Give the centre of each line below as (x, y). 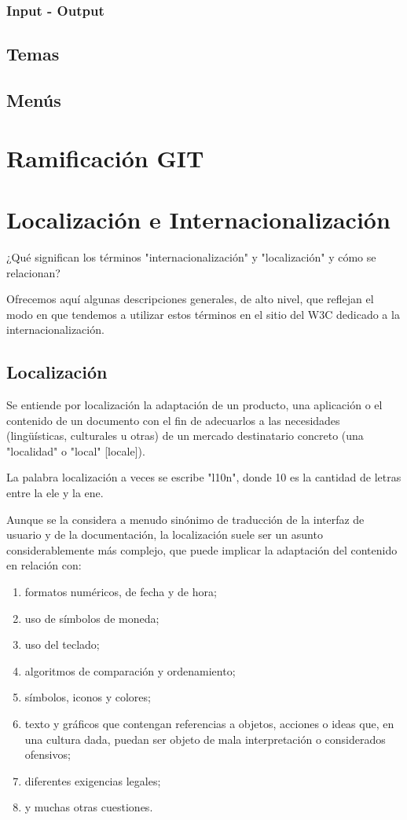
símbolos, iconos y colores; (88, 697)
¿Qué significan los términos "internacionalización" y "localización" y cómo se (191, 256)
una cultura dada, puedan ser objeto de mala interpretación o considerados (205, 739)
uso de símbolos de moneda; (92, 618)
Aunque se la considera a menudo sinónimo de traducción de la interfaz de (185, 519)
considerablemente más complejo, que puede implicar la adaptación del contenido (202, 549)
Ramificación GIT (105, 157)
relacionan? (33, 272)
